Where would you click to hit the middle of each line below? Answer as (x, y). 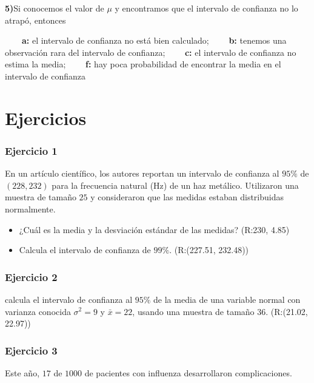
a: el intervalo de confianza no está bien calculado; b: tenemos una (154, 40)
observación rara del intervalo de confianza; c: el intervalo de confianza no (151, 52)
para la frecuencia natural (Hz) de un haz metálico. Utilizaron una (175, 185)
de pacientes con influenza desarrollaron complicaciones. (188, 372)
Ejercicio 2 (31, 276)
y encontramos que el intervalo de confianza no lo (206, 8)
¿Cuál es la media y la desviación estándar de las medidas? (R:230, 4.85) (154, 229)
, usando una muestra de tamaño (193, 311)
